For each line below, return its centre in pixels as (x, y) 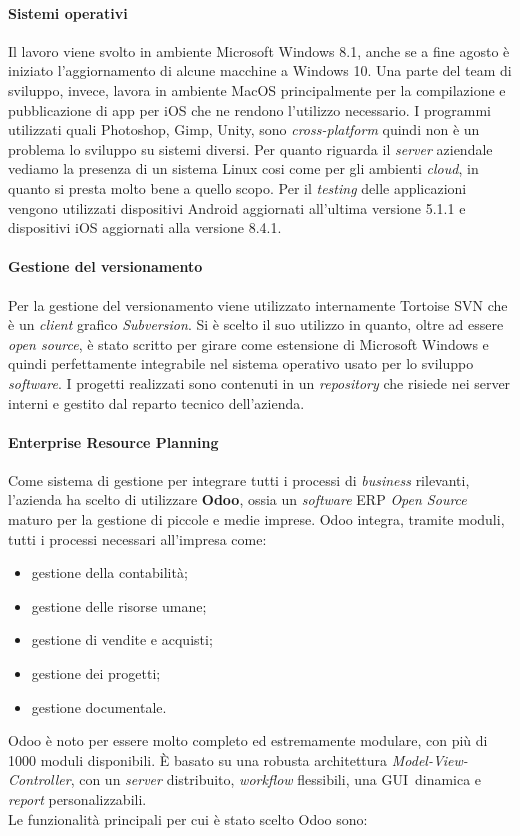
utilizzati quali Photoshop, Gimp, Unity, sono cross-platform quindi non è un (244, 129)
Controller (39, 779)
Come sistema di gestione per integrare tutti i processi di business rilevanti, (239, 479)
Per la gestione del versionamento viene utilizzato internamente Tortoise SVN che (258, 304)
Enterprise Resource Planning (113, 441)
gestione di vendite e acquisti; (122, 639)
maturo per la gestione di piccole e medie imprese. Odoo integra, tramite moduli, (256, 519)
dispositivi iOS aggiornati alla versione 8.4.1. (145, 227)
